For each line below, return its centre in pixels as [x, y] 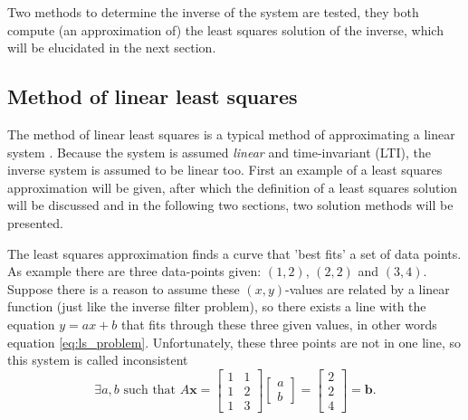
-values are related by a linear [368, 288]
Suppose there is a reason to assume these [124, 288]
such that [150, 391]
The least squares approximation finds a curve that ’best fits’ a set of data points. [234, 253]
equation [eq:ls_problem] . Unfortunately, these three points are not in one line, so [234, 342]
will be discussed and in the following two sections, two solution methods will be [230, 205]
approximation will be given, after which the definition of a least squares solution [233, 187]
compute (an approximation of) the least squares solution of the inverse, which [225, 29]
